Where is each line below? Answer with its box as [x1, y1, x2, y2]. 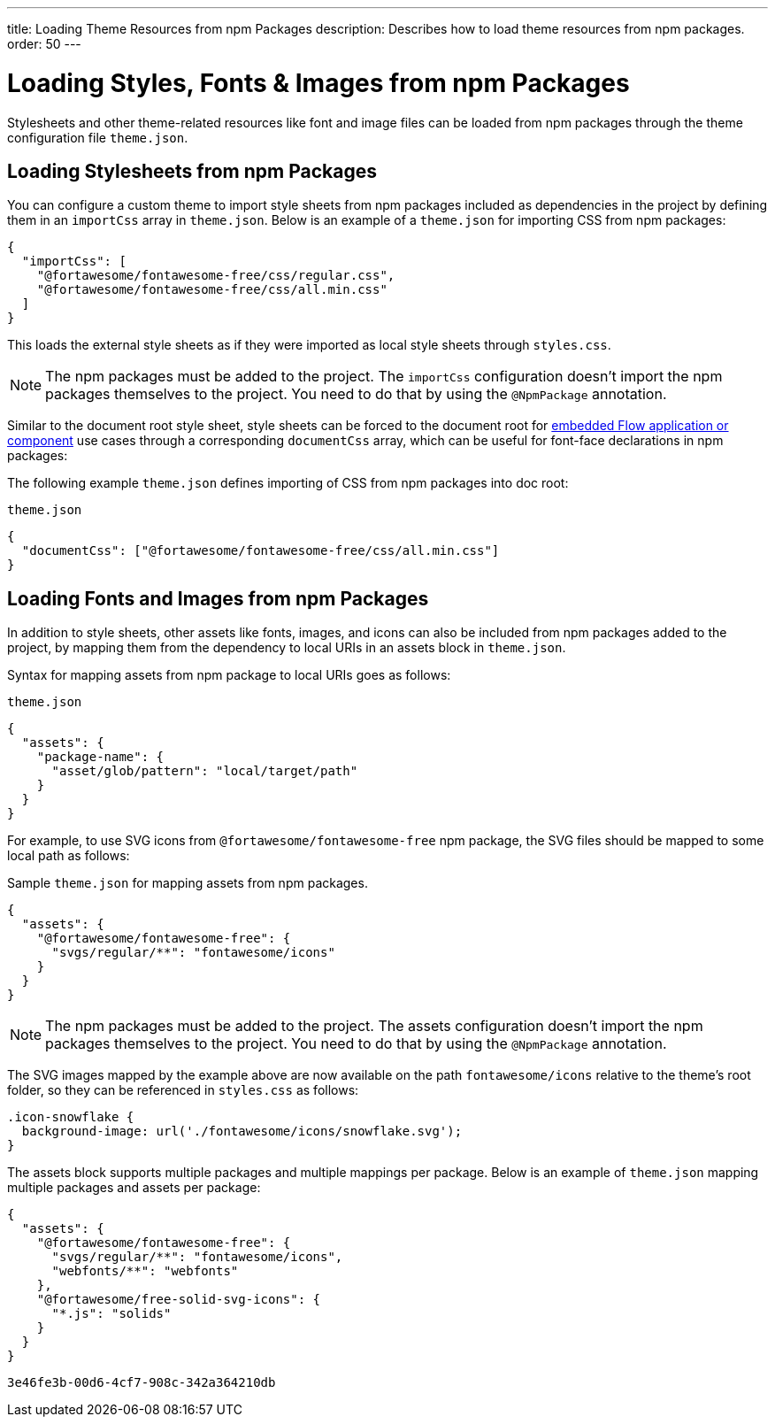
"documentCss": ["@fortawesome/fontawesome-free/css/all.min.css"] [21, 543, 500, 558]
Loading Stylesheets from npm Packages [7, 159, 377, 182]
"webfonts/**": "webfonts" [51, 1264, 239, 1279]
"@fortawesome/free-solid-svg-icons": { [36, 1292, 321, 1307]
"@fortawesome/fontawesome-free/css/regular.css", [36, 268, 395, 283]
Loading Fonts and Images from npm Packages [7, 587, 429, 610]
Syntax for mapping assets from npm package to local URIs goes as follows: [7, 667, 451, 683]
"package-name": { [36, 750, 165, 765]
